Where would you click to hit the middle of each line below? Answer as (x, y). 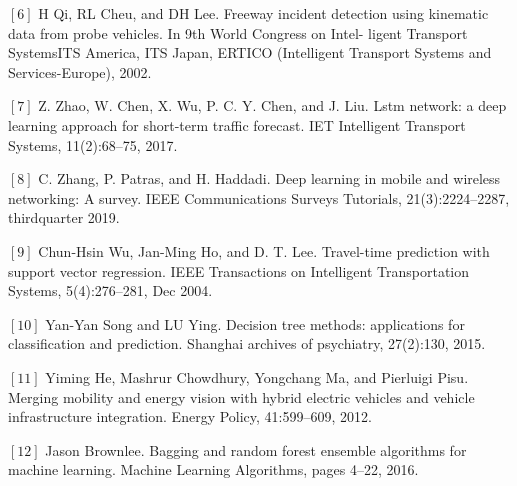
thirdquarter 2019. (64, 217)
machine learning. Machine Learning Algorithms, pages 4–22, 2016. (213, 469)
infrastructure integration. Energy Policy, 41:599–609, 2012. (190, 416)
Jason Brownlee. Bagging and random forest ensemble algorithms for (256, 449)
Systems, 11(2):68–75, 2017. (93, 144)
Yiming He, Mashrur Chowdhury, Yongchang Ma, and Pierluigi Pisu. (257, 376)
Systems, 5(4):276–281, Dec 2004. (110, 290)
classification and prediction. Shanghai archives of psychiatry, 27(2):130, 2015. (247, 343)
